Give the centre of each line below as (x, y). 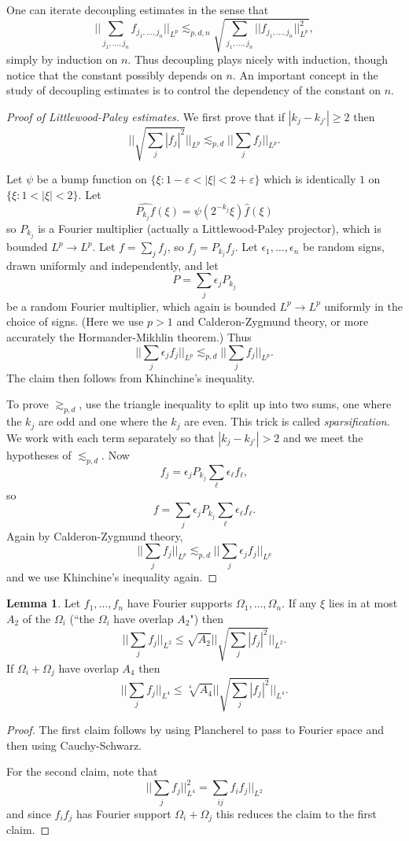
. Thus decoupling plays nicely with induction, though (258, 59)
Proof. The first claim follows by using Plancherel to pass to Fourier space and (195, 730)
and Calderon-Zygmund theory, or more (273, 321)
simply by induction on (62, 59)
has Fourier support (123, 813)
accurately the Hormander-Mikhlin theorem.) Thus (129, 336)
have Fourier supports (180, 603)
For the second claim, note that (82, 771)
